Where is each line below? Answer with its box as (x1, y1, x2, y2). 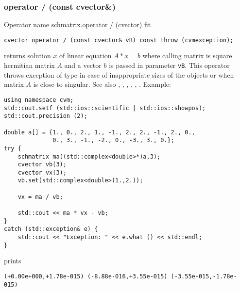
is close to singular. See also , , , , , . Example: (33, 79, 171, 89)
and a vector (64, 60, 102, 70)
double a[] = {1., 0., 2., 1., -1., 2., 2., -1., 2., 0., (4, 129, 195, 136)
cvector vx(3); (17, 169, 67, 176)
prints (4, 256, 21, 266)
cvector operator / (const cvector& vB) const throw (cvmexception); (4, 36, 234, 44)
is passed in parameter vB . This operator (109, 60, 230, 70)
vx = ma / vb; (17, 193, 63, 200)
